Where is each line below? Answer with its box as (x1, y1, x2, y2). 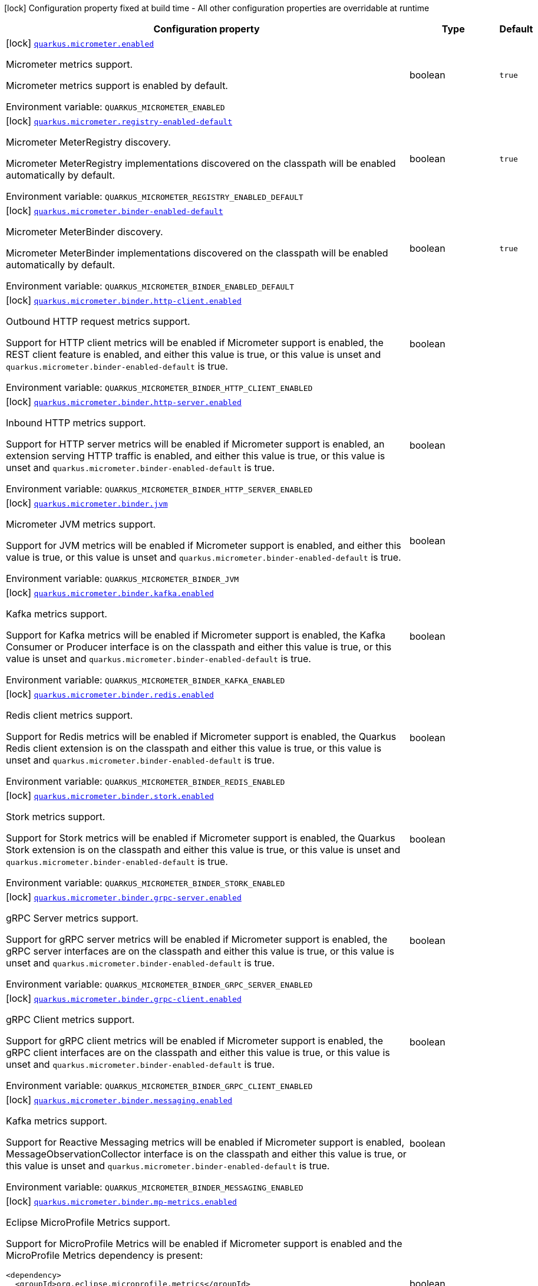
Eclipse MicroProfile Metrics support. (6, 1216, 170, 1228)
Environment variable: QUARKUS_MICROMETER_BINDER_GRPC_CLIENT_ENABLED (6, 1080, 313, 1091)
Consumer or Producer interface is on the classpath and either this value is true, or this (6, 641, 392, 653)
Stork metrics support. (6, 811, 105, 823)
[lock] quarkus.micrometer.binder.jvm (6, 497, 168, 509)
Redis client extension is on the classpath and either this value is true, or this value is (6, 742, 382, 754)
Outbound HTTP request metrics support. (6, 315, 190, 327)
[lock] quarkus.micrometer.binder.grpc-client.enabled (6, 992, 242, 1004)
